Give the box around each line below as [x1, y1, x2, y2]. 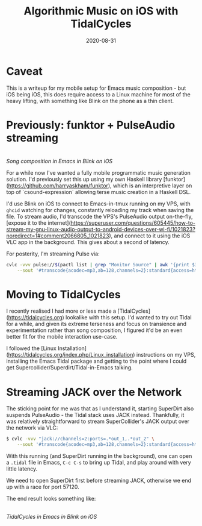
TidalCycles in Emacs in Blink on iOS [6, 513, 97, 520]
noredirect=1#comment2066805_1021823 [6, 232, 109, 239]
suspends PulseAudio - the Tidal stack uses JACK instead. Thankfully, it [6, 412, 185, 419]
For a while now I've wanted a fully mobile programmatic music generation [6, 169, 191, 176]
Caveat [6, 64, 43, 78]
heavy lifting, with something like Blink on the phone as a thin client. [6, 97, 174, 104]
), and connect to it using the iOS [109, 232, 191, 239]
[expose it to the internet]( [6, 219, 71, 227]
